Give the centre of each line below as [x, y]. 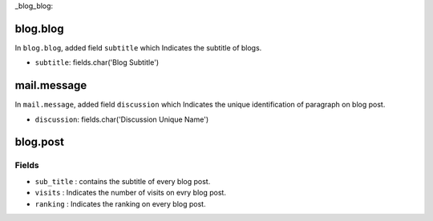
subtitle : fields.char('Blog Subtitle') [97, 62]
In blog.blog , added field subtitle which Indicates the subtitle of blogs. [138, 47]
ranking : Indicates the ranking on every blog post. [120, 203]
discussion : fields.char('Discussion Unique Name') [121, 119]
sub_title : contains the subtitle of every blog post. [123, 181]
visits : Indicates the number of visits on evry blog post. [130, 193]
